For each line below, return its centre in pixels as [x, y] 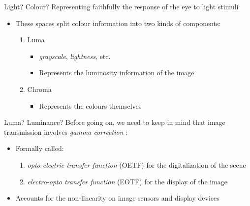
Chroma [39, 89]
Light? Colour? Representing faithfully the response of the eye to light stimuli [121, 6]
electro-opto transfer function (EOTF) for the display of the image [127, 181]
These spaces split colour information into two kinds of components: [118, 23]
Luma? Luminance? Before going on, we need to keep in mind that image [115, 122]
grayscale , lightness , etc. [75, 56]
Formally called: [40, 148]
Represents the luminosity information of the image [117, 73]
